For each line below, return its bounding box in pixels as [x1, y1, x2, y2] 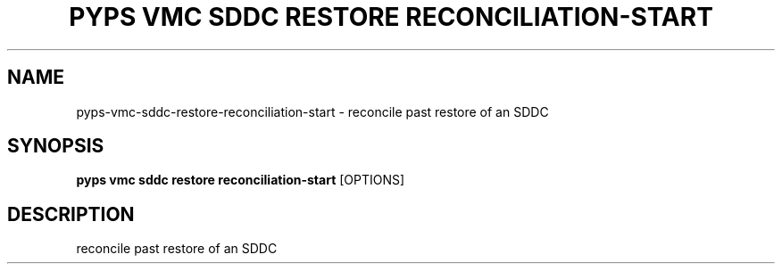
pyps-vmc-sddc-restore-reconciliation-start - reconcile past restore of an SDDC [76, 103, 549, 119]
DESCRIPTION [7, 202, 135, 226]
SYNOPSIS [7, 135, 104, 158]
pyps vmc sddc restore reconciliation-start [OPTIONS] [76, 172, 405, 188]
